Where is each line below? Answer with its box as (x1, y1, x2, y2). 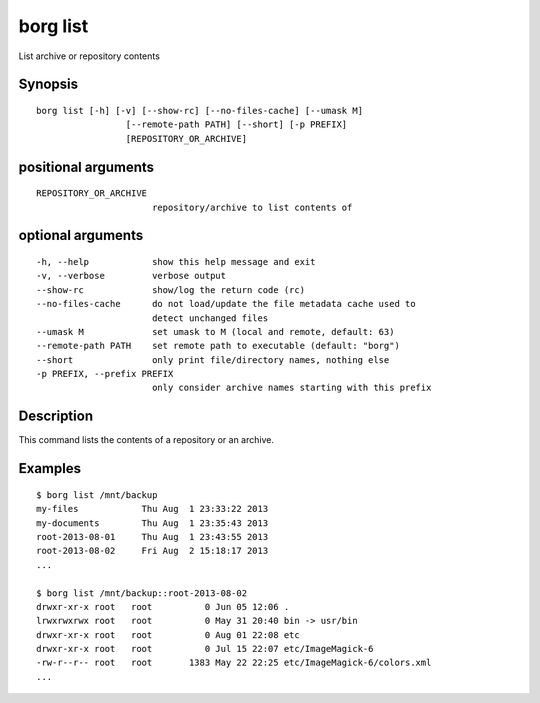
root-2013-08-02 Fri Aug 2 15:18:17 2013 (36, 545, 269, 557)
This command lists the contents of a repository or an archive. (18, 434, 275, 446)
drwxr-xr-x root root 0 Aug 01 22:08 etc (36, 629, 300, 640)
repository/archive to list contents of (151, 201, 353, 213)
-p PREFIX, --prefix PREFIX (36, 368, 174, 380)
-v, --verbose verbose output (36, 270, 227, 282)
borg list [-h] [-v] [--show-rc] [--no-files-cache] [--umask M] (36, 105, 364, 116)
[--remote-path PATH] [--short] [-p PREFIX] (125, 119, 348, 130)
